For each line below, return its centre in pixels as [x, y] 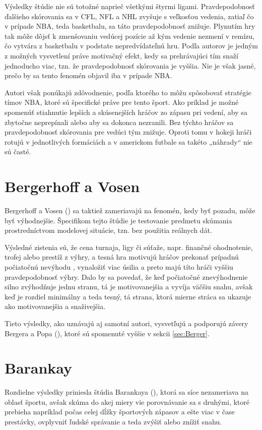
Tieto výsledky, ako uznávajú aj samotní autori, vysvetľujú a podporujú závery [126, 323]
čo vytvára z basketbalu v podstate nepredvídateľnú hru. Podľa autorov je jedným [132, 46]
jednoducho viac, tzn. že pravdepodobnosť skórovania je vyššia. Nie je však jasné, [130, 65]
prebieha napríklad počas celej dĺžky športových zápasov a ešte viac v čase [120, 412]
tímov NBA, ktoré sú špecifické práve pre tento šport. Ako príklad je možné [122, 102]
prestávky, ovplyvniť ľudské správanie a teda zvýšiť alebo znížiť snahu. [113, 422]
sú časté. [18, 151]
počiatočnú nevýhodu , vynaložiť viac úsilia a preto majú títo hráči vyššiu [119, 267]
